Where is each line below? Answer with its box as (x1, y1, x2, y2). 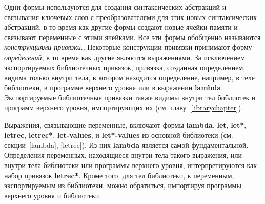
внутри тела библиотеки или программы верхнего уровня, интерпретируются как (4, 159, 257, 170)
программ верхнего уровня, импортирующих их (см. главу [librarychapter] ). (4, 102, 243, 113)
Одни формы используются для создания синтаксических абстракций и (4, 2, 227, 12)
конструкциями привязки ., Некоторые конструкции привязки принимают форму (4, 42, 252, 52)
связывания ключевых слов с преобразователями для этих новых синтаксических (4, 11, 257, 22)
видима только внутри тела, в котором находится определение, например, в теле (4, 72, 255, 83)
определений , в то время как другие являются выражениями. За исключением (4, 51, 246, 62)
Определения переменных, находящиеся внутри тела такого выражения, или (4, 150, 242, 160)
